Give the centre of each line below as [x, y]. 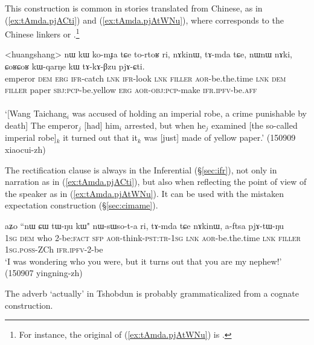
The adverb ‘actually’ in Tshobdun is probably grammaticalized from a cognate [152, 293]
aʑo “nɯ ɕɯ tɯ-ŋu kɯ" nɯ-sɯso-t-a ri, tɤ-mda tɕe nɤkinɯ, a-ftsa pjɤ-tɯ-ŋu [145, 226]
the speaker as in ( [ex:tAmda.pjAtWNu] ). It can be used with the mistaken [144, 193]
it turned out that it [100, 137]
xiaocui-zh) [25, 150]
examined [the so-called [254, 125]
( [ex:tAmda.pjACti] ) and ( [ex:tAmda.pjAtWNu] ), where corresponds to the [144, 20]
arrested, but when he [165, 125]
